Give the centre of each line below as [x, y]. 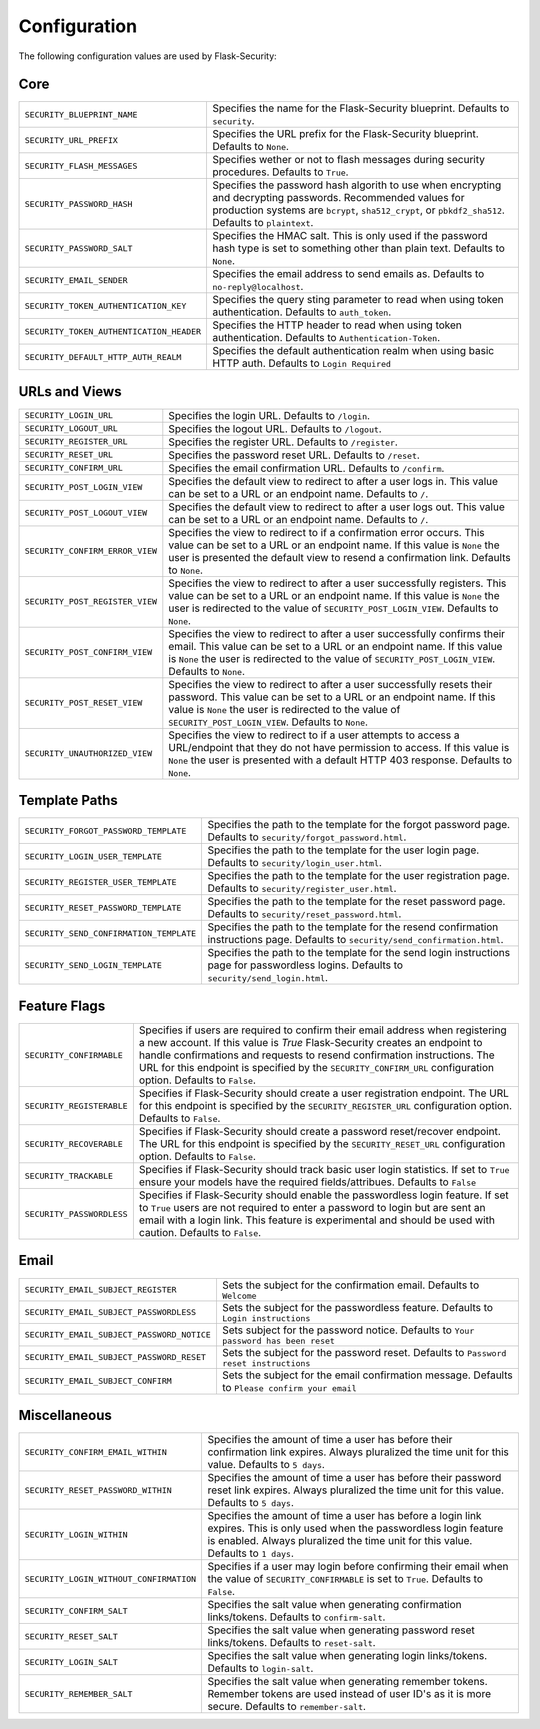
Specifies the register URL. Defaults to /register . [283, 442]
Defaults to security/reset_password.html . [304, 914]
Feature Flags [62, 1005]
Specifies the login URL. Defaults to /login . [269, 415]
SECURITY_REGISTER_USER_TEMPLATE [100, 881]
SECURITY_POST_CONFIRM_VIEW [88, 652]
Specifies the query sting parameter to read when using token [357, 300]
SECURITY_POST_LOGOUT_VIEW [86, 513]
